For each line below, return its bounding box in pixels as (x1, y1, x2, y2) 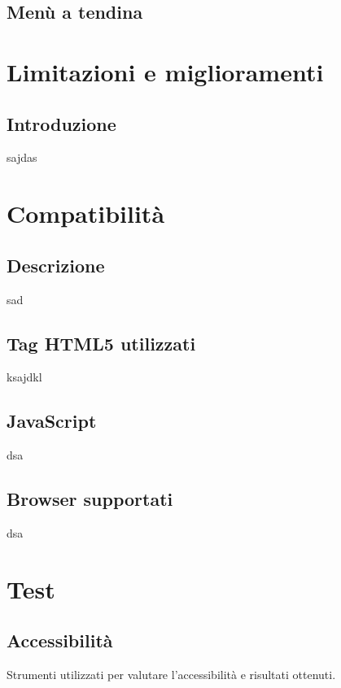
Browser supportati (7, 486, 173, 512)
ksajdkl (7, 368, 42, 385)
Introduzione (7, 111, 116, 136)
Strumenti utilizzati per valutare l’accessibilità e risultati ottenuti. (7, 666, 336, 683)
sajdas (7, 149, 37, 166)
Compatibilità (7, 197, 165, 230)
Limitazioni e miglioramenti (7, 54, 324, 88)
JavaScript (7, 408, 97, 433)
